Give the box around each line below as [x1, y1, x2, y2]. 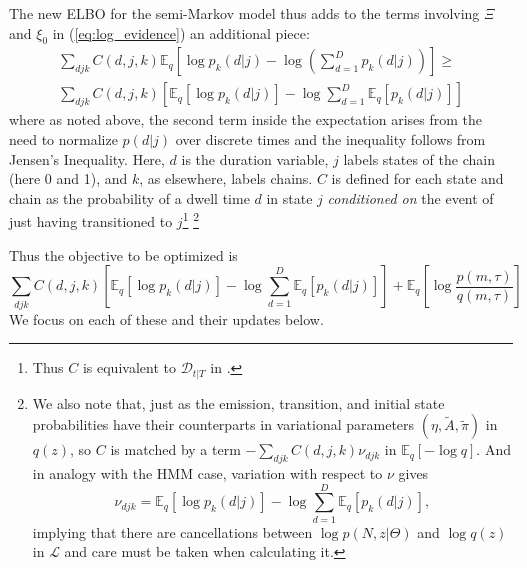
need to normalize [9, 129, 118, 150]
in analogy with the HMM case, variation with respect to [32, 463, 383, 484]
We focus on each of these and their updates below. [9, 308, 324, 329]
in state [266, 187, 313, 208]
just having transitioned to [9, 211, 173, 232]
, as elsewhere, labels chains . [139, 168, 313, 189]
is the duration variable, [181, 148, 329, 169]
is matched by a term [110, 439, 241, 460]
